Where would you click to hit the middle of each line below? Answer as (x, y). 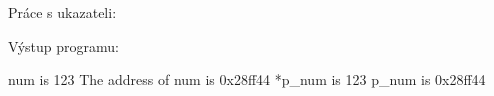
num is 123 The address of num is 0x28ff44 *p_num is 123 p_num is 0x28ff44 (247, 79)
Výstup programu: (64, 45)
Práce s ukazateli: (62, 12)
